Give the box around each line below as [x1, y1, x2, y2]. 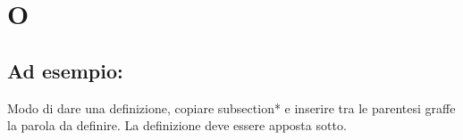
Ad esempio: [7, 56, 123, 84]
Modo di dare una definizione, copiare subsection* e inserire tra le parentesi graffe [7, 98, 456, 117]
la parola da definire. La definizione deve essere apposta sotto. [7, 116, 347, 135]
